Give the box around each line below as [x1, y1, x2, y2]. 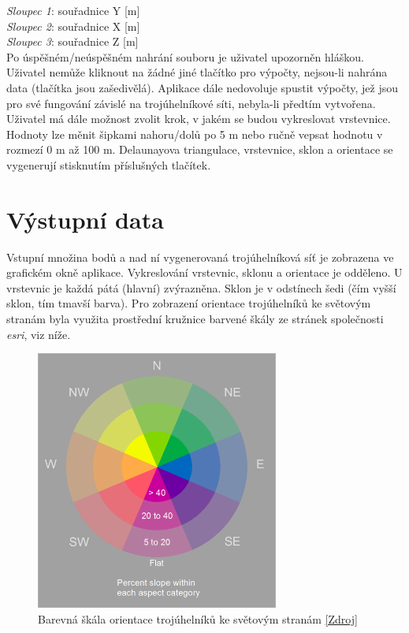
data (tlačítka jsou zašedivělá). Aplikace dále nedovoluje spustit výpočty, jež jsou [6, 79, 399, 95]
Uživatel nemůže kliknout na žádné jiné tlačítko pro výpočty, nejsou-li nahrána [6, 64, 388, 80]
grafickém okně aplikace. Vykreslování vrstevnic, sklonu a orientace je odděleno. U [6, 264, 403, 281]
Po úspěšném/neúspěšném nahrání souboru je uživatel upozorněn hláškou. [6, 48, 364, 65]
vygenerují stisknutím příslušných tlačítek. [6, 156, 211, 173]
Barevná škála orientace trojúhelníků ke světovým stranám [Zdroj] [38, 611, 358, 627]
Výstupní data [6, 203, 164, 235]
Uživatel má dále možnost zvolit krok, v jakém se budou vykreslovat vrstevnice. [6, 110, 391, 127]
